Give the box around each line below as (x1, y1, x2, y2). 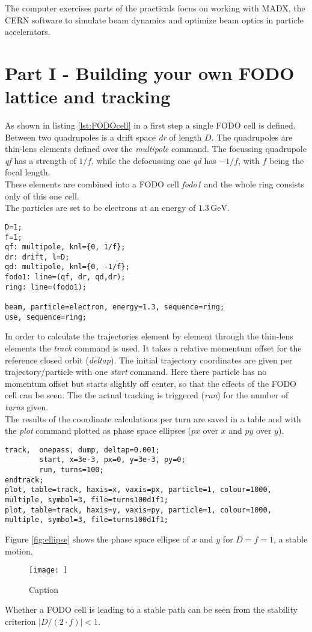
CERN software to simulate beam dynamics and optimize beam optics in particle (5, 13, 304, 26)
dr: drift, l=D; (5, 252, 70, 261)
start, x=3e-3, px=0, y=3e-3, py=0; (39, 455, 186, 464)
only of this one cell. (5, 189, 79, 202)
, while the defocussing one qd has (91, 154, 216, 166)
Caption (29, 583, 59, 595)
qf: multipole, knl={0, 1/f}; (5, 243, 126, 252)
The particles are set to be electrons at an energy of (5, 201, 196, 214)
